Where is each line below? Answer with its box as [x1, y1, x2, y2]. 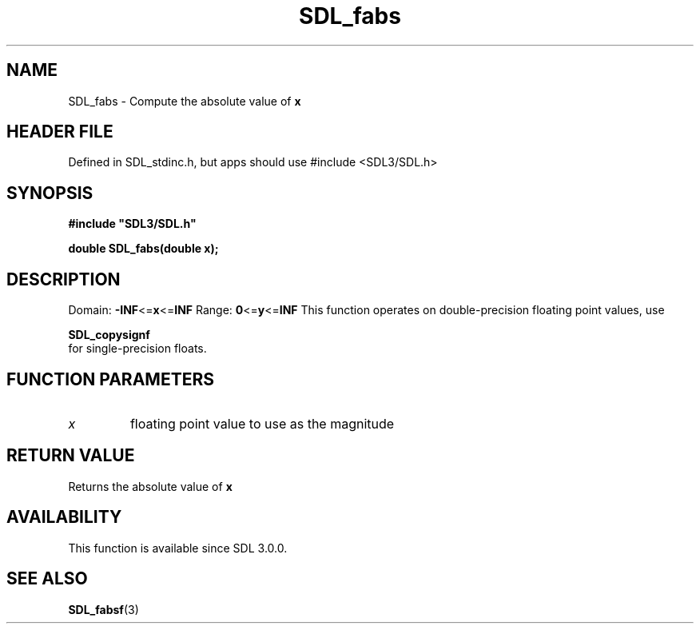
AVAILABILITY [6, 507, 122, 528]
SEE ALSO [6, 568, 88, 589]
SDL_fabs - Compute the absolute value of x [68, 94, 301, 108]
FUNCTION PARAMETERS [6, 369, 214, 389]
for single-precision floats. [68, 341, 207, 356]
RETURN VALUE [6, 445, 135, 466]
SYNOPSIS [6, 182, 93, 203]
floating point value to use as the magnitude [129, 415, 395, 432]
